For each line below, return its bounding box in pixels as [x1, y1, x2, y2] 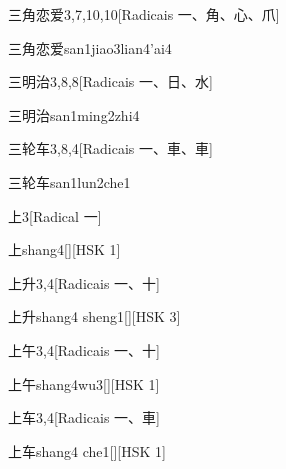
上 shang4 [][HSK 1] [8, 239, 121, 260]
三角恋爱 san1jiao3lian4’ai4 [8, 37, 172, 58]
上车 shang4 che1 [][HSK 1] [8, 440, 166, 461]
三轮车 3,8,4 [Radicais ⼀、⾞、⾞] [8, 138, 213, 159]
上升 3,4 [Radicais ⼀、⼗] [8, 272, 160, 293]
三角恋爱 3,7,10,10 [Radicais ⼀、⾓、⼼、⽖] [8, 4, 280, 24]
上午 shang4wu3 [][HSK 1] [8, 373, 160, 394]
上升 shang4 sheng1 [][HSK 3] [8, 306, 181, 327]
